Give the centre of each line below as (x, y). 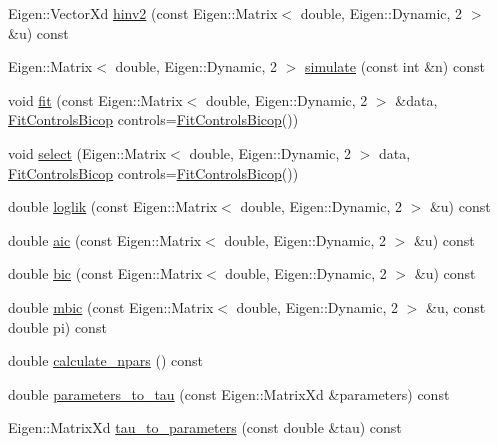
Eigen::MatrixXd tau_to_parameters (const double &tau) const (205, 427)
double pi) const (57, 326)
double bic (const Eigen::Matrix (105, 273)
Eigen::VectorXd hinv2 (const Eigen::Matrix (143, 13)
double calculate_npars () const (106, 360)
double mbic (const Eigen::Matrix (111, 306)
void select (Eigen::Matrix (87, 152)
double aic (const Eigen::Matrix (105, 239)
